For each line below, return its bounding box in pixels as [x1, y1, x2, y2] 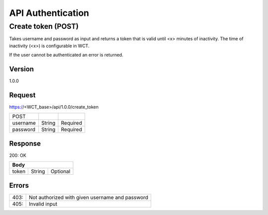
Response [9, 139, 41, 147]
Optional [50, 168, 70, 175]
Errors [9, 181, 29, 190]
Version [9, 65, 34, 73]
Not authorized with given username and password [29, 194, 148, 201]
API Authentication [9, 7, 89, 18]
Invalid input [29, 200, 58, 207]
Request [9, 91, 36, 99]
